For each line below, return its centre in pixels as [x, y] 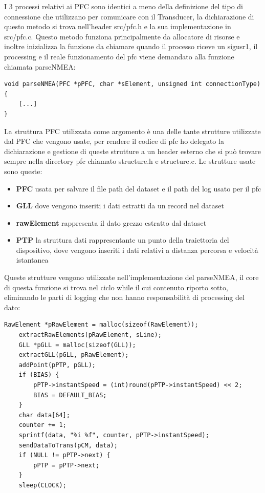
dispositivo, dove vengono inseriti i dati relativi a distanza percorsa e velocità [137, 250]
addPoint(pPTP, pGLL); [57, 365]
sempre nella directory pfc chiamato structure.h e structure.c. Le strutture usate [130, 161]
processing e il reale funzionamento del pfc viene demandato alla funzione [119, 56]
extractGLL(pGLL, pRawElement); [74, 355]
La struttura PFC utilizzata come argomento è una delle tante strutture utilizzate [132, 131]
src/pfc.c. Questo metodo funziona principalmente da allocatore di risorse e [122, 36]
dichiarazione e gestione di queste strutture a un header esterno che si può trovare [132, 151]
